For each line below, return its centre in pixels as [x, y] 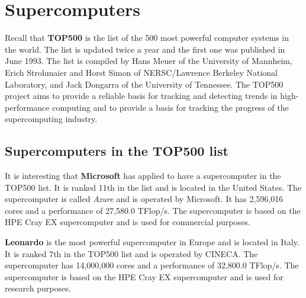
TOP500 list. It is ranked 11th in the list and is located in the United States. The [153, 187]
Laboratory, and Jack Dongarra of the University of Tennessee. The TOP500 [144, 84]
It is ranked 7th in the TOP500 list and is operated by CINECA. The [131, 253]
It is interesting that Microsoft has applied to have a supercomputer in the [143, 176]
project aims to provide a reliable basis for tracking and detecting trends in [141, 96]
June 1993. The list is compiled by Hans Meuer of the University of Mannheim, [149, 61]
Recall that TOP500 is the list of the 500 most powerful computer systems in [147, 38]
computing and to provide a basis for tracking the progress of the [170, 107]
